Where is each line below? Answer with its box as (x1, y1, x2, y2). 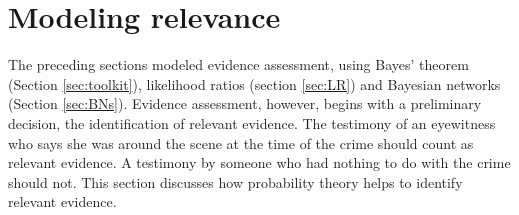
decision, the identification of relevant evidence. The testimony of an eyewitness (8, 112, 496, 133)
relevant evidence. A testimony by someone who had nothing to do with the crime (8, 152, 511, 173)
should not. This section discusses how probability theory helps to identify (8, 171, 463, 192)
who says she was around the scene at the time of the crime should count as (8, 132, 474, 153)
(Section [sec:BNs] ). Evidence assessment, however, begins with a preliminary (8, 93, 482, 114)
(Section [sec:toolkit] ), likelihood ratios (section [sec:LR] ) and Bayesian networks (8, 73, 501, 94)
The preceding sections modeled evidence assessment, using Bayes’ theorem (8, 54, 469, 75)
